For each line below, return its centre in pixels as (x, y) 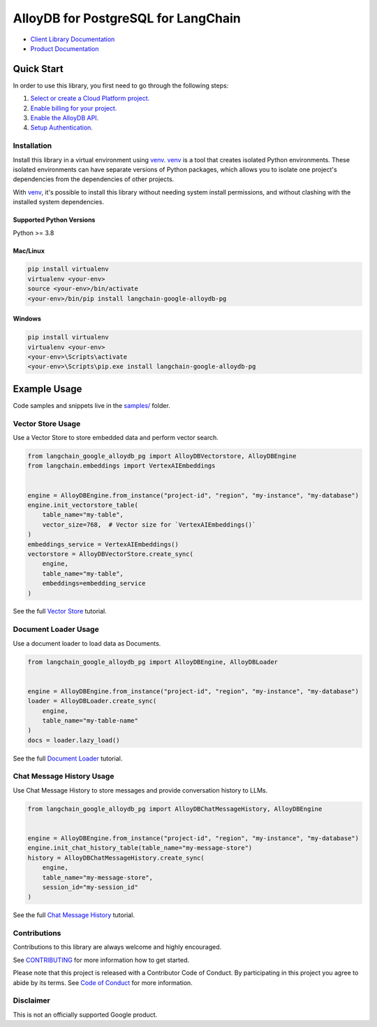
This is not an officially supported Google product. (85, 1014)
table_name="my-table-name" (90, 720)
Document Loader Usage (56, 630)
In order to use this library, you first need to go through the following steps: (121, 85)
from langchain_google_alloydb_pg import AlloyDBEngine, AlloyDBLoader (153, 662)
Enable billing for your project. (74, 108)
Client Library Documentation (73, 39)
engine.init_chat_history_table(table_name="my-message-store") (140, 848)
